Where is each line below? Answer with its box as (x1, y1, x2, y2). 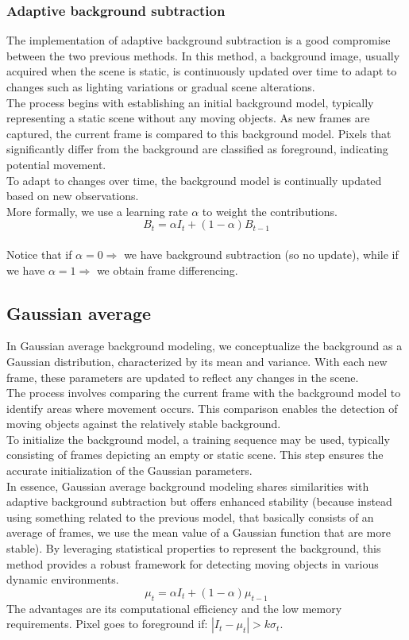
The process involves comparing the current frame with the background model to (6, 384, 401, 401)
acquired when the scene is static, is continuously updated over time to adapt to (6, 63, 397, 79)
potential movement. (6, 156, 106, 172)
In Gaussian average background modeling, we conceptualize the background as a (6, 337, 403, 354)
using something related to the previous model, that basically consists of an (6, 508, 374, 525)
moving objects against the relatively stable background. (6, 415, 281, 432)
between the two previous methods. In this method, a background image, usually (6, 47, 400, 64)
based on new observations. (6, 187, 139, 204)
